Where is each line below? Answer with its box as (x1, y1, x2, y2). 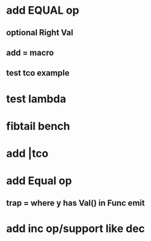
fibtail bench (6, 119, 70, 133)
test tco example (6, 68, 70, 78)
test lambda (6, 92, 67, 105)
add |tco (6, 147, 49, 160)
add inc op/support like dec (6, 222, 145, 235)
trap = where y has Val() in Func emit (6, 198, 145, 208)
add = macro (6, 47, 54, 57)
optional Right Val (6, 28, 73, 38)
